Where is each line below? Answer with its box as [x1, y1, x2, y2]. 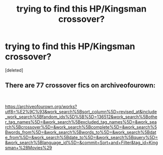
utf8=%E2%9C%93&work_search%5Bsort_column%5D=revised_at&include [5, 108, 157, 114]
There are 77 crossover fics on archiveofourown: [5, 81, 156, 90]
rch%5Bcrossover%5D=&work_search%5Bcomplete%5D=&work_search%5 [5, 124, 157, 130]
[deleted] [5, 67, 23, 73]
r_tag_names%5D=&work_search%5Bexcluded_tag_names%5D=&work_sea [5, 119, 157, 124]
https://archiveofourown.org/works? [5, 103, 78, 109]
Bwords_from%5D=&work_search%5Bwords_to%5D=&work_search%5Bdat [5, 129, 157, 135]
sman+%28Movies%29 [5, 144, 52, 151]
